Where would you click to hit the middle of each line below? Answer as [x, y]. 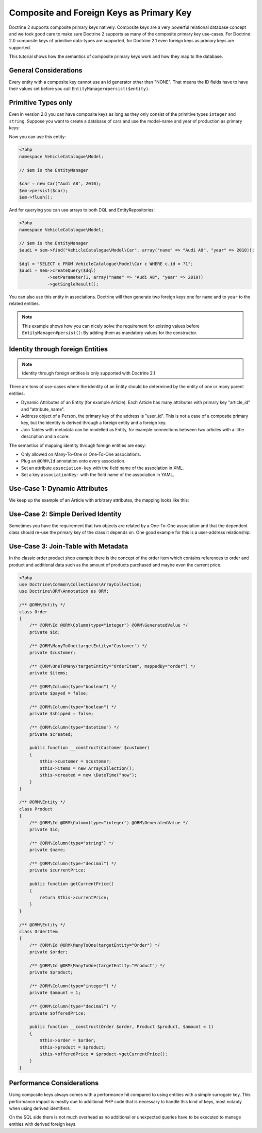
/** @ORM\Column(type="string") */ [72, 843]
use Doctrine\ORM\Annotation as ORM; [64, 591]
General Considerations [46, 70]
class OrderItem [39, 931]
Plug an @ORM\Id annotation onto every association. [73, 461]
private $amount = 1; [55, 993]
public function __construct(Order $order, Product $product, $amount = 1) [122, 1027]
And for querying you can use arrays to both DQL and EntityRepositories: [82, 210]
